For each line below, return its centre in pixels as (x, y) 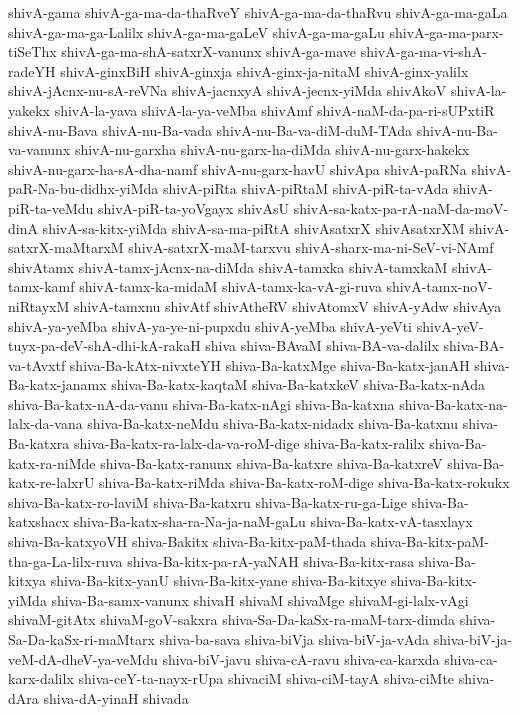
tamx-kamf (41, 286)
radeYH (32, 70)
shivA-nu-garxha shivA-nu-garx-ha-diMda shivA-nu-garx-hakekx (272, 149)
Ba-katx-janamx (57, 384)
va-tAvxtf (37, 364)
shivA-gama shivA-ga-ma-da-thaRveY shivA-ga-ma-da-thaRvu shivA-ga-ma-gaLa (258, 12)
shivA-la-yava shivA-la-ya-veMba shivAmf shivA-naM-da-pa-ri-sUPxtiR (274, 109)
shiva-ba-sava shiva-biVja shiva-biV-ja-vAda (294, 639)
